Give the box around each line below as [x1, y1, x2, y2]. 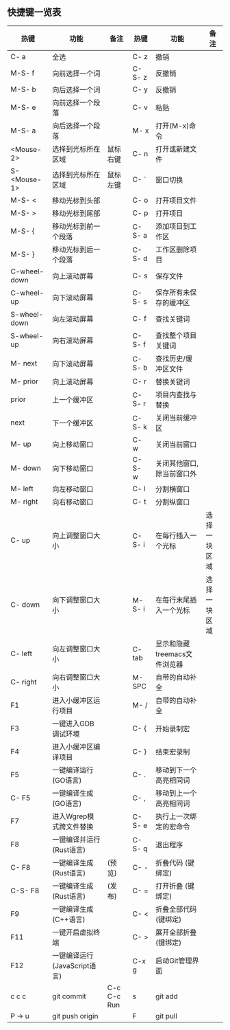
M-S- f [10, 68, 35, 78]
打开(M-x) [155, 121, 190, 131]
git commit [52, 992, 87, 1001]
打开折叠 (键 [155, 881, 195, 891]
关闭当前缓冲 [155, 413, 197, 423]
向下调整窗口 [52, 595, 94, 605]
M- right [10, 497, 38, 506]
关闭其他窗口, [155, 458, 199, 468]
